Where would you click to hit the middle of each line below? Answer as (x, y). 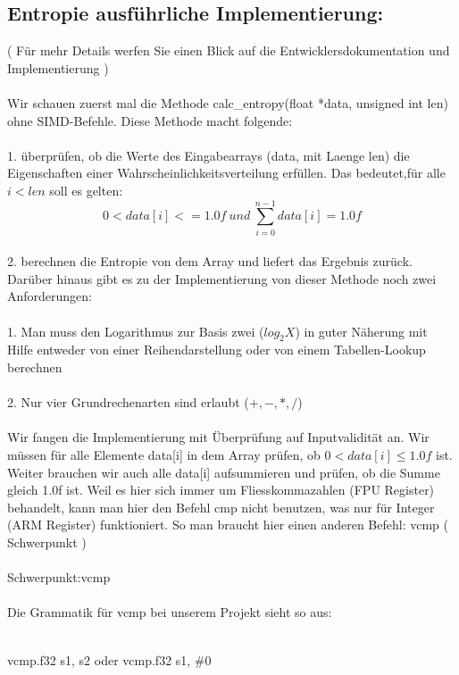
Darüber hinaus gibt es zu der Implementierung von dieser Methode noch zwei (222, 278)
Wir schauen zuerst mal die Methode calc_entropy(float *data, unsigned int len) (228, 102)
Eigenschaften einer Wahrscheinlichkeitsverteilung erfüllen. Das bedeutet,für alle (226, 173)
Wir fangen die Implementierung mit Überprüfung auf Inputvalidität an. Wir (218, 437)
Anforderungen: (50, 296)
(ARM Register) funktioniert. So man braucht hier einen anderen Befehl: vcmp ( (228, 525)
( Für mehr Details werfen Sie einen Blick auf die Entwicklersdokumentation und (229, 50)
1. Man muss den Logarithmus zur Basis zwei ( (136, 331)
